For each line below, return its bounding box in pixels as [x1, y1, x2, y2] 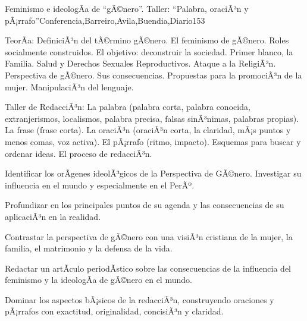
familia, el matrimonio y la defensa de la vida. [5, 242, 173, 254]
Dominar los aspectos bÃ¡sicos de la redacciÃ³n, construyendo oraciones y [5, 293, 274, 306]
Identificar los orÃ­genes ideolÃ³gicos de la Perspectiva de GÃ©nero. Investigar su [5, 167, 302, 180]
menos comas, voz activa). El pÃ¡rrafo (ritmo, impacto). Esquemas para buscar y [5, 135, 301, 147]
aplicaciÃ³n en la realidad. [5, 210, 101, 222]
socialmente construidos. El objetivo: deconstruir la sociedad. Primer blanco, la [5, 45, 293, 58]
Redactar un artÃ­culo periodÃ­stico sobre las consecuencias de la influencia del [5, 262, 291, 274]
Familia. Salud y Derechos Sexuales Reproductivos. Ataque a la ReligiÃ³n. [5, 57, 276, 70]
